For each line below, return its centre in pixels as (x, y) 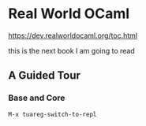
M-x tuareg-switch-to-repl (52, 114)
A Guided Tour (45, 76)
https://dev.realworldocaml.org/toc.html (73, 35)
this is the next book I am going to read (72, 50)
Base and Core (37, 98)
